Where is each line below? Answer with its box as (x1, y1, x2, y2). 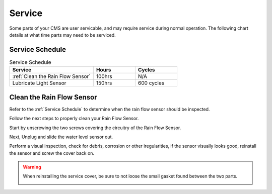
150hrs (96, 79, 112, 86)
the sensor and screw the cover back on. (9, 150, 95, 156)
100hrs (96, 73, 113, 80)
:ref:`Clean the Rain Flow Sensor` (12, 73, 91, 80)
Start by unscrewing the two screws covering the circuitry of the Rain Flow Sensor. (9, 125, 181, 131)
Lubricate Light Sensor (12, 79, 66, 86)
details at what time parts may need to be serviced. (9, 32, 116, 38)
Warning (23, 164, 41, 170)
